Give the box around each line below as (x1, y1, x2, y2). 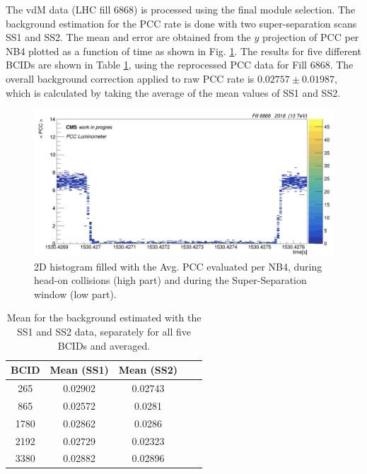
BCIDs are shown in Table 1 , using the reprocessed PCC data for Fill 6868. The (6, 57, 354, 72)
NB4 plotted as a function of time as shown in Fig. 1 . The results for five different (6, 43, 361, 58)
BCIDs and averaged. (57, 338, 151, 352)
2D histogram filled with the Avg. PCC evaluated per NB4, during (34, 259, 322, 273)
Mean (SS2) (118, 362, 178, 377)
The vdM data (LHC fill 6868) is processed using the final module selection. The (6, 2, 356, 16)
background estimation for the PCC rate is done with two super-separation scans (6, 16, 357, 30)
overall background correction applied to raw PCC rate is (6, 71, 255, 85)
